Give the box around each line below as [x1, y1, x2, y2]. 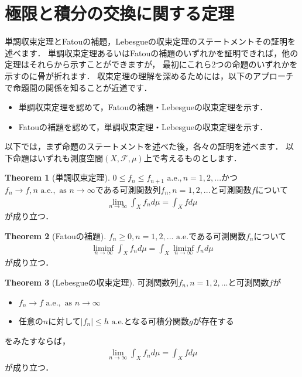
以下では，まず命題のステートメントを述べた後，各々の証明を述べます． [5, 140, 283, 152]
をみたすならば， [5, 334, 70, 347]
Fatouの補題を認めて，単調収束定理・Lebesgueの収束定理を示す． [18, 120, 268, 133]
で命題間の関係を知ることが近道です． [5, 81, 152, 93]
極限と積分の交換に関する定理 [5, 1, 235, 25]
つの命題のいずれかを [215, 58, 298, 70]
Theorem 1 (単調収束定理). [5, 171, 110, 184]
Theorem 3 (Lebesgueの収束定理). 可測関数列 [5, 276, 179, 288]
